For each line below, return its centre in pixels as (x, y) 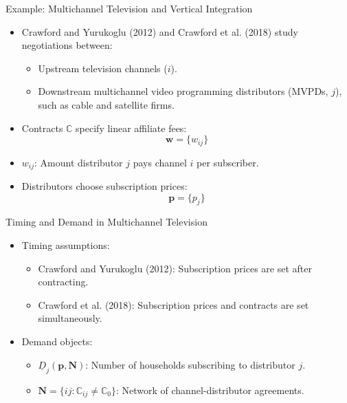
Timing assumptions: (66, 245)
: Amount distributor (79, 162)
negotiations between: (67, 45)
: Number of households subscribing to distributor (190, 364)
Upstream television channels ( (103, 68)
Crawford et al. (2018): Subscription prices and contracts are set (173, 304)
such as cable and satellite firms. (106, 104)
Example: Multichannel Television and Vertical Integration (129, 8)
